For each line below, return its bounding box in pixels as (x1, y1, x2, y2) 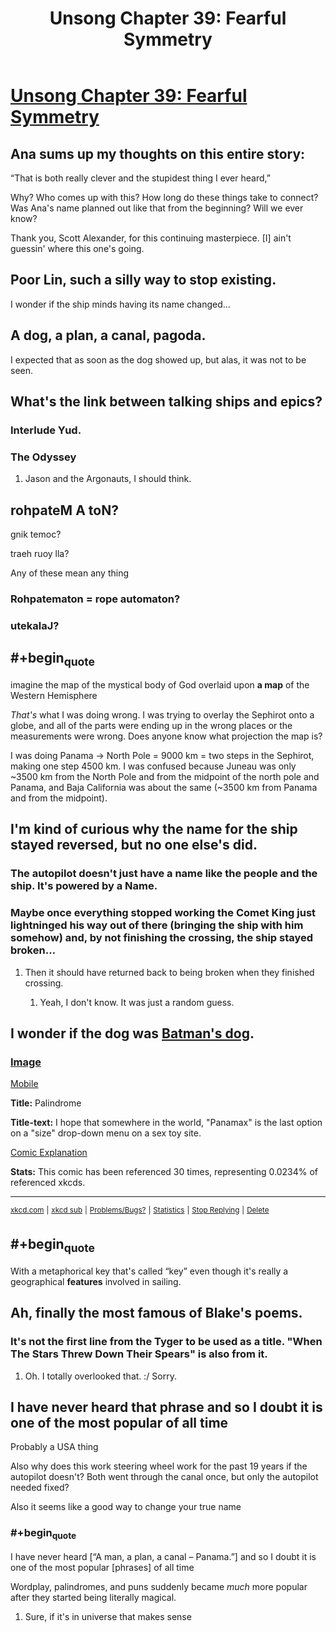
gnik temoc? (10, 528, 62, 541)
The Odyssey (10, 450, 77, 464)
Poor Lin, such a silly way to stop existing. (10, 272, 277, 289)
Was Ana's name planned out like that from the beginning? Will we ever (10, 202, 304, 214)
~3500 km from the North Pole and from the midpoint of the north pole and (10, 770, 320, 782)
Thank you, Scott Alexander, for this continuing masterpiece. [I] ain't (10, 232, 292, 244)
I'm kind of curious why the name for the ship (10, 821, 298, 838)
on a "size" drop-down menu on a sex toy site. (10, 1127, 202, 1139)
